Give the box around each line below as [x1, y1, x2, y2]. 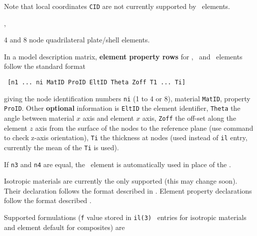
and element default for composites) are [4, 222, 125, 232]
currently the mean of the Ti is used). [4, 142, 119, 152]
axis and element [83, 113, 134, 123]
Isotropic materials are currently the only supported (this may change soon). [4, 176, 238, 186]
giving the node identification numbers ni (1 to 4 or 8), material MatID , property [4, 93, 251, 103]
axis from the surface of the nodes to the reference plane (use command [35, 122, 254, 133]
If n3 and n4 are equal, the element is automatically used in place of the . [4, 159, 231, 169]
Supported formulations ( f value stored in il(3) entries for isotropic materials [4, 212, 247, 222]
